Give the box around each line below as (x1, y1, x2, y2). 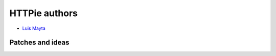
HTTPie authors (9, 8, 78, 19)
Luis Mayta (22, 25, 45, 31)
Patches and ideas (9, 38, 70, 47)
